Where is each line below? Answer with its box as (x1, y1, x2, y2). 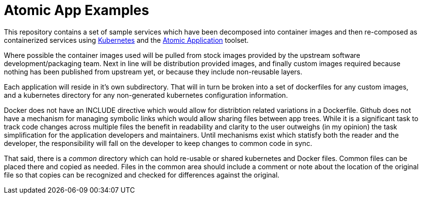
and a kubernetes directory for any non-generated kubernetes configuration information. (4, 90, 288, 99)
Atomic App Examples (4, 2, 149, 18)
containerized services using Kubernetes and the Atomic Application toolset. (4, 36, 249, 44)
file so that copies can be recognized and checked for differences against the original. (4, 170, 280, 179)
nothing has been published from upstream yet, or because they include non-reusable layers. (4, 67, 303, 76)
